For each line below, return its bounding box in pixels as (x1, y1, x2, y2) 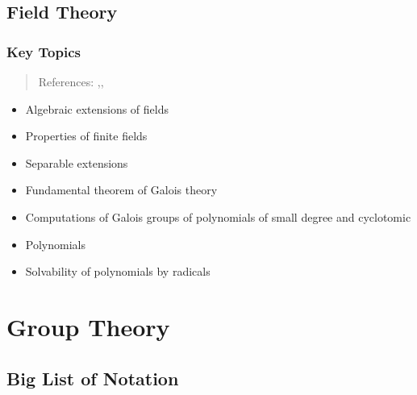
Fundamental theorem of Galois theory (25, 181, 218, 198)
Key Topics (6, 41, 81, 61)
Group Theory (6, 310, 170, 343)
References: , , (38, 73, 104, 89)
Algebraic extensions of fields (25, 100, 169, 117)
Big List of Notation (6, 365, 179, 390)
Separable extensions (25, 154, 128, 171)
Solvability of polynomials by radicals (25, 263, 211, 280)
